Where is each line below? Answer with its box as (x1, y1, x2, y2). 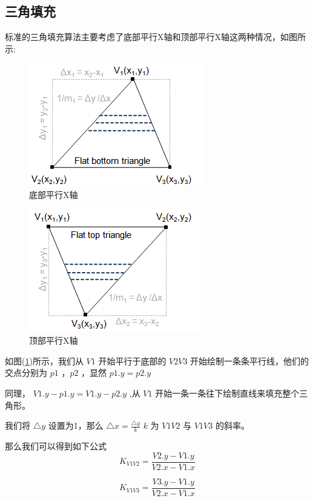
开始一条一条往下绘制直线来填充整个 (155, 386, 300, 399)
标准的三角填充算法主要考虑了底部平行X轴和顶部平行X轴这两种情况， (5, 30, 280, 43)
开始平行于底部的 (98, 354, 166, 367)
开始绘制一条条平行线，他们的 (190, 354, 309, 367)
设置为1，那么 (48, 419, 104, 432)
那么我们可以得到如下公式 (5, 439, 107, 452)
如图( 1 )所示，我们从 (5, 354, 84, 367)
